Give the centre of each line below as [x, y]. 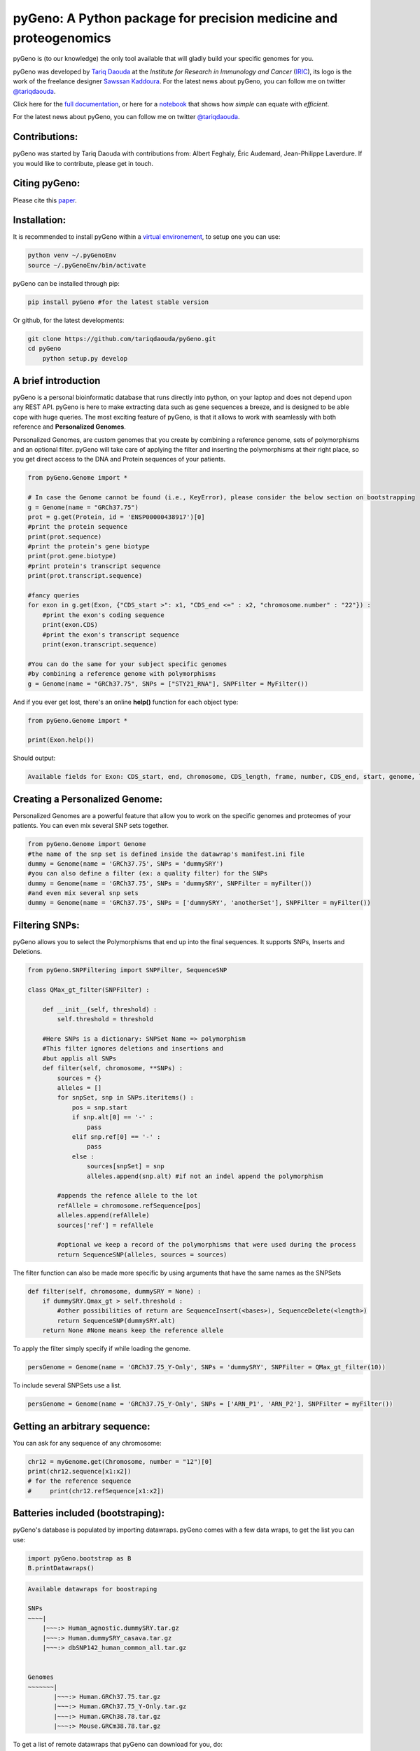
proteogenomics [62, 38]
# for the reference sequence [79, 1481]
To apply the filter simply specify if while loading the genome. [102, 1349]
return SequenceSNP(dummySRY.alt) [116, 1321]
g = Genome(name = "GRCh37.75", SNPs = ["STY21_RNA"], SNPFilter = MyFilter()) [168, 684]
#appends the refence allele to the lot [127, 1196]
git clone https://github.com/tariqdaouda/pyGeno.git [122, 339]
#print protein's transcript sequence [94, 566]
